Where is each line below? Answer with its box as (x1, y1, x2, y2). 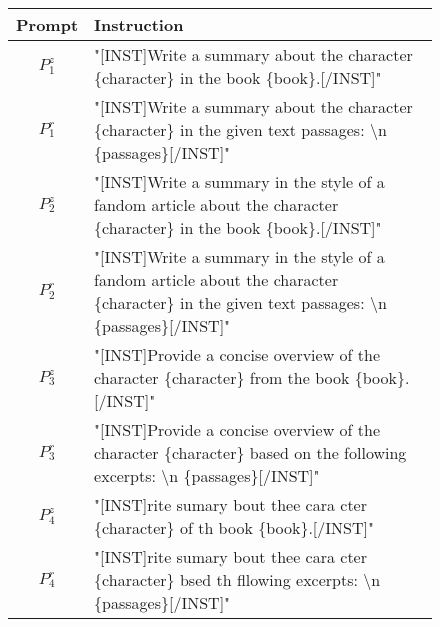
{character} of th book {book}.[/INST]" (94, 516, 374, 539)
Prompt (16, 13, 79, 36)
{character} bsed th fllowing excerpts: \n (94, 568, 381, 591)
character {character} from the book (94, 366, 350, 389)
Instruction (94, 13, 184, 36)
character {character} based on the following (94, 441, 407, 464)
